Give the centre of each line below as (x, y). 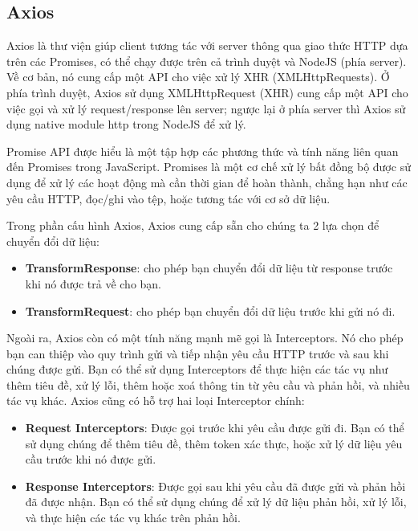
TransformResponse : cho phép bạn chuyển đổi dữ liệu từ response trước (209, 268)
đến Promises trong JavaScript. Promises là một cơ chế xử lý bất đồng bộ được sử (209, 167)
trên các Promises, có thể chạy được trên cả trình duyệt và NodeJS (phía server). (207, 61)
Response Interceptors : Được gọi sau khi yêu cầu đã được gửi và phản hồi (215, 486)
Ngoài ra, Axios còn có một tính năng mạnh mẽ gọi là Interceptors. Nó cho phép (205, 338)
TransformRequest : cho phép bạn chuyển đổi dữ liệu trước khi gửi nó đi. (210, 310)
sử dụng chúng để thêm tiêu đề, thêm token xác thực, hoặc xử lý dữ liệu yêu (214, 443)
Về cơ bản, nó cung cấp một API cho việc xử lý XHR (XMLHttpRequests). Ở (198, 77)
